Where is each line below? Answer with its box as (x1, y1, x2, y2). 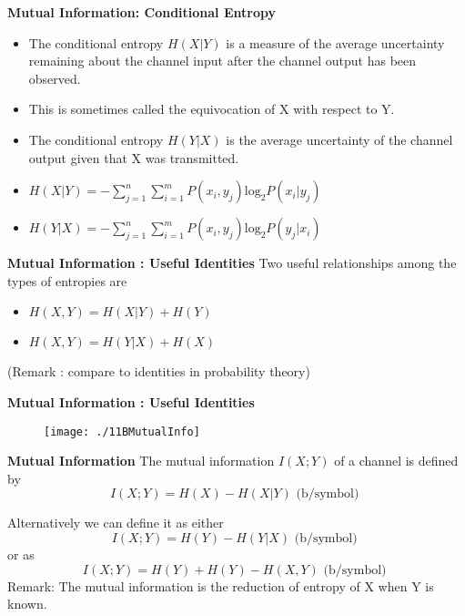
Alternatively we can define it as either (7, 513, 224, 532)
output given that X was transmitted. (28, 148, 239, 167)
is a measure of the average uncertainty (226, 33, 445, 52)
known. (7, 594, 47, 613)
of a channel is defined (334, 451, 459, 470)
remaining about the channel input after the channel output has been (28, 51, 417, 70)
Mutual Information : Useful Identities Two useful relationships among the (7, 253, 457, 272)
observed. (28, 68, 81, 87)
